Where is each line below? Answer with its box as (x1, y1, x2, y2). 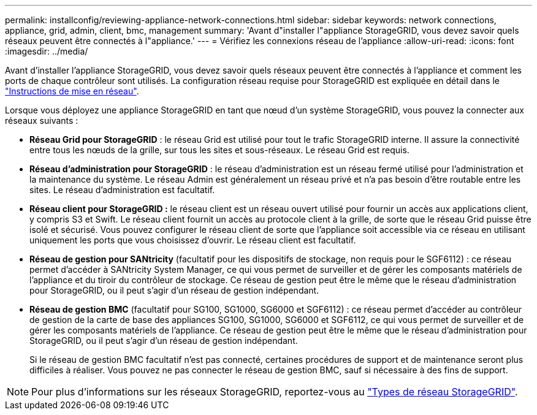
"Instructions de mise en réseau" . (5, 86, 139, 96)
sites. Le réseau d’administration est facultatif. (29, 185, 215, 195)
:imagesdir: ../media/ (5, 46, 88, 56)
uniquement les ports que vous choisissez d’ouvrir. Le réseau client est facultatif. (29, 235, 356, 245)
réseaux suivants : (5, 115, 78, 126)
